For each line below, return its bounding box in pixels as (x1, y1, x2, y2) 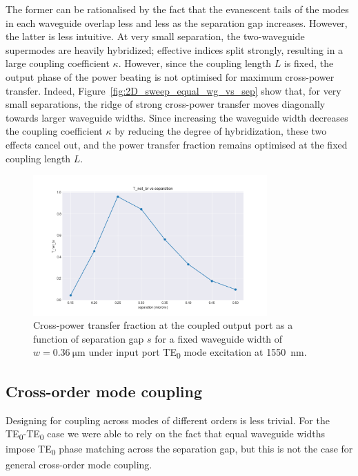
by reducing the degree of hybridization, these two (115, 124, 327, 138)
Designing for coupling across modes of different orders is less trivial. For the (6, 412, 330, 427)
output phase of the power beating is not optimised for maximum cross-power (6, 69, 335, 84)
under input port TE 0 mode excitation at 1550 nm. (88, 345, 307, 361)
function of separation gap (33, 331, 144, 345)
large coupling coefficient (6, 56, 110, 70)
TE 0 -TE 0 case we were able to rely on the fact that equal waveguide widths (6, 426, 325, 443)
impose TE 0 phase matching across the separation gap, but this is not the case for (6, 441, 353, 458)
